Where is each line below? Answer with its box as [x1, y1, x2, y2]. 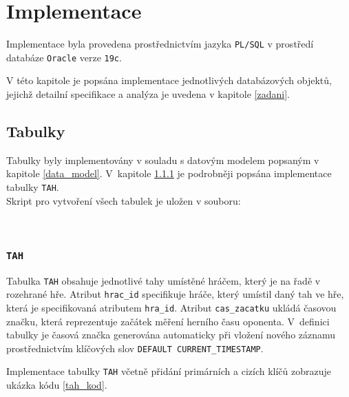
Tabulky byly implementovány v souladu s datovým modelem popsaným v [6, 152, 319, 167]
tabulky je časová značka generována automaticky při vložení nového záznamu [6, 327, 336, 342]
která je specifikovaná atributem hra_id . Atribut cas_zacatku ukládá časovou [6, 300, 337, 314]
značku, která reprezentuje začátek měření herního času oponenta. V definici [6, 314, 330, 328]
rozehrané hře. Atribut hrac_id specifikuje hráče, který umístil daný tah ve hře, [6, 287, 344, 301]
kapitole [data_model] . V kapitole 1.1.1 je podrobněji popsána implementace [6, 166, 332, 181]
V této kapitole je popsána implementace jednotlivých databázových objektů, [6, 73, 332, 88]
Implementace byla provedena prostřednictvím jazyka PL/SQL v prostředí [6, 37, 314, 51]
